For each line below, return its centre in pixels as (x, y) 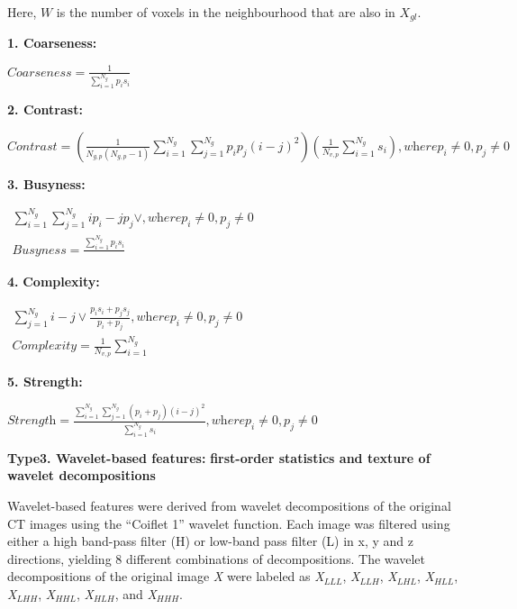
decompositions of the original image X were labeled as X (166, 576)
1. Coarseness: (52, 43)
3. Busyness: (46, 183)
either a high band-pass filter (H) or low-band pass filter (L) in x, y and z (211, 541)
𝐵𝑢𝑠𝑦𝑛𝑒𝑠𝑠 (39, 250)
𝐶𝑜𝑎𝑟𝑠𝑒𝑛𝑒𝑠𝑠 (40, 73)
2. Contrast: (45, 109)
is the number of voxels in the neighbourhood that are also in (226, 12)
